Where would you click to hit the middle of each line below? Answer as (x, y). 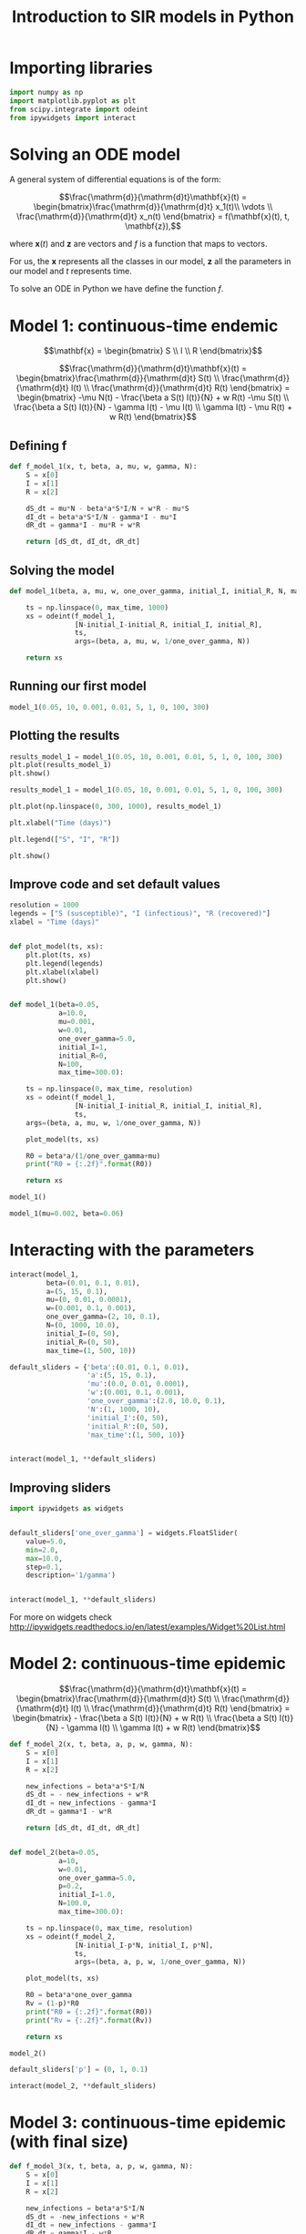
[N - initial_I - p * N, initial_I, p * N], (144, 1945)
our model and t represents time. (71, 272)
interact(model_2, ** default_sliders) (83, 2086)
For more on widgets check (61, 1617)
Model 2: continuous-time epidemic (148, 1664)
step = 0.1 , (45, 1567)
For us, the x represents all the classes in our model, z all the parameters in (150, 261)
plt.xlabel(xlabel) (63, 972)
